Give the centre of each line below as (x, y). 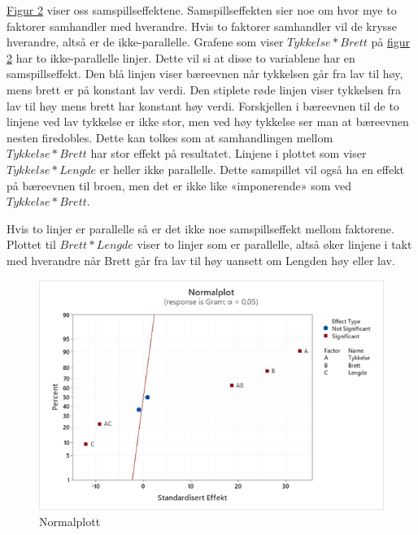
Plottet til (31, 244)
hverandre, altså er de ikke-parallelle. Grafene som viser (145, 42)
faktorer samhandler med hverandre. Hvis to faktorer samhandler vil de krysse (202, 26)
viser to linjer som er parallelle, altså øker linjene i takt (274, 244)
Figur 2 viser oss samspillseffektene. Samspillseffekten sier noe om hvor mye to (202, 10)
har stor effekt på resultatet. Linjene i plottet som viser (229, 153)
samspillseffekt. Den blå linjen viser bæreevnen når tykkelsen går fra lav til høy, (205, 74)
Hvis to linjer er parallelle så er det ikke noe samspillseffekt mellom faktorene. (200, 228)
